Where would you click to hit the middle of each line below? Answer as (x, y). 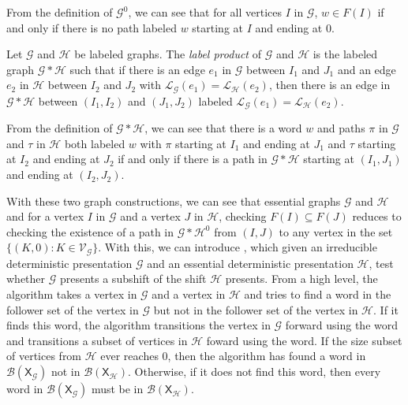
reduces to (377, 216)
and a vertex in (189, 294)
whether (26, 279)
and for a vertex (45, 216)
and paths (341, 128)
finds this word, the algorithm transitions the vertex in (138, 325)
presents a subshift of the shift (133, 279)
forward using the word (342, 325)
